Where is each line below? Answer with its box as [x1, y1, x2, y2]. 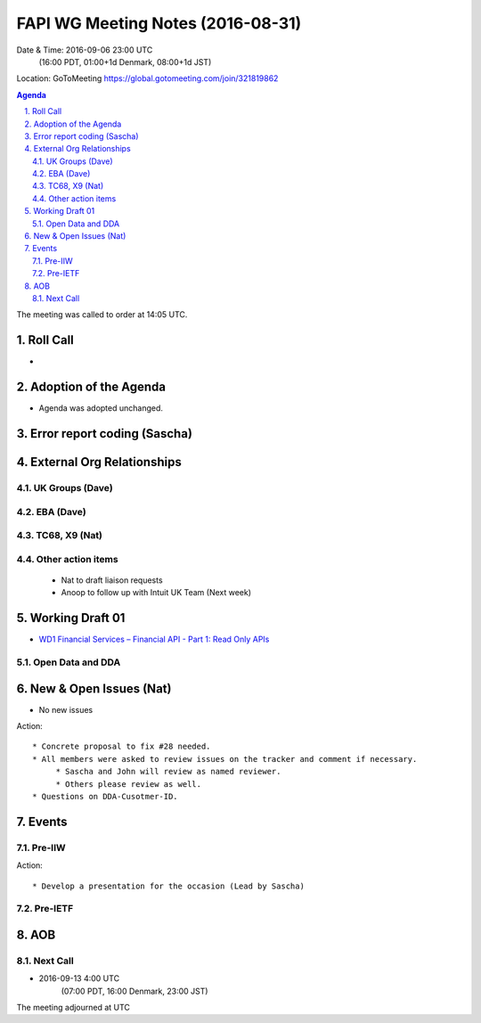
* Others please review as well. [55, 779, 202, 789]
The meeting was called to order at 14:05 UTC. [16, 309, 188, 320]
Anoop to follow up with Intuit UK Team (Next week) [61, 587, 252, 598]
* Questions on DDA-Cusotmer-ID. [32, 791, 178, 801]
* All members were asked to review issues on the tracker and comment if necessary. [32, 754, 418, 764]
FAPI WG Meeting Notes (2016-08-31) [16, 13, 302, 33]
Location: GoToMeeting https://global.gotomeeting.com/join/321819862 [16, 73, 279, 84]
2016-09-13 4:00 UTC [38, 973, 120, 984]
